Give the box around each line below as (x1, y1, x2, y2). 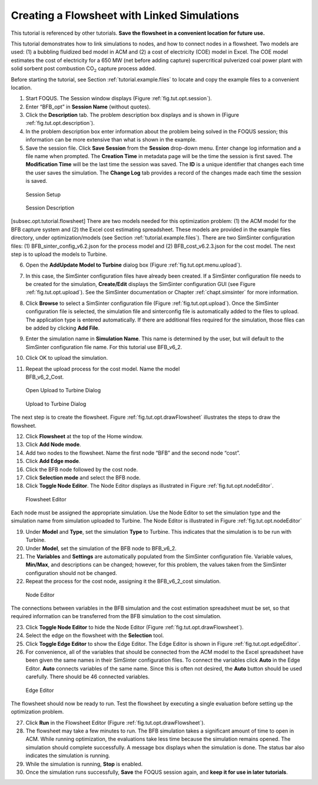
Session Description (25, 204, 75, 211)
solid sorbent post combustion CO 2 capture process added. (11, 65, 156, 73)
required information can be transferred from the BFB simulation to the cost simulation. (11, 613, 222, 620)
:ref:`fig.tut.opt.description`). (25, 120, 95, 127)
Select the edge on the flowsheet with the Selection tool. (25, 632, 164, 639)
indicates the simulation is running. (25, 752, 110, 759)
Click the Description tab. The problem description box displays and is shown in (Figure (25, 111, 240, 119)
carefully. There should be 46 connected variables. (25, 673, 150, 681)
